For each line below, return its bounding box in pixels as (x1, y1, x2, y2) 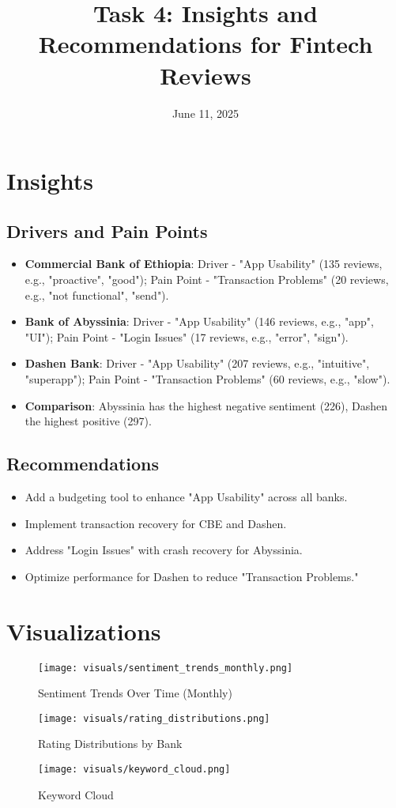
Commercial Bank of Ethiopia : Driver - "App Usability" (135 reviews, (25, 255, 383, 272)
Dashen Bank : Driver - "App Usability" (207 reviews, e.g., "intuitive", (25, 355, 370, 372)
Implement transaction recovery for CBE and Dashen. (25, 515, 287, 531)
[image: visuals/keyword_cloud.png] (38, 764, 231, 776)
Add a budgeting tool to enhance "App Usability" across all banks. (25, 489, 348, 505)
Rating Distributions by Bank (38, 735, 183, 752)
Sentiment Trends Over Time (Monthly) (38, 685, 232, 701)
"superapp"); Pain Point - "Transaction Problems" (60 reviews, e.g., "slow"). (25, 371, 390, 387)
